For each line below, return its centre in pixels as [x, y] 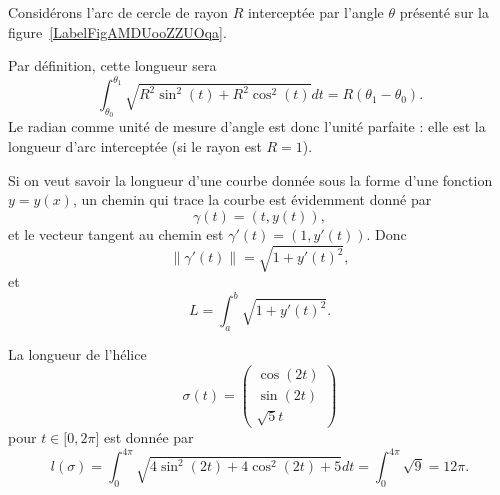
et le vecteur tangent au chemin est [116, 233]
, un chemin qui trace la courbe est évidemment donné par [252, 199]
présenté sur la [444, 12]
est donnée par [148, 437]
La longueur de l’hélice [77, 353]
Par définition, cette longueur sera [112, 65]
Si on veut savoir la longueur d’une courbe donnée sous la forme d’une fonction [250, 179]
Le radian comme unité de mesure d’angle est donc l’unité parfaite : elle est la [247, 126]
